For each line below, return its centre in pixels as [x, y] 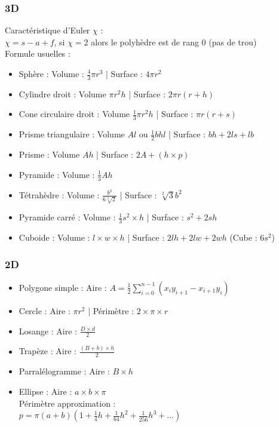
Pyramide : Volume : [57, 174]
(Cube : [243, 237]
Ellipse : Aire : [45, 391]
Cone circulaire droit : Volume [74, 114]
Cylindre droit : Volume [62, 93]
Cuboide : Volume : [54, 237]
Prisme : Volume [49, 154]
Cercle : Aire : [45, 310]
